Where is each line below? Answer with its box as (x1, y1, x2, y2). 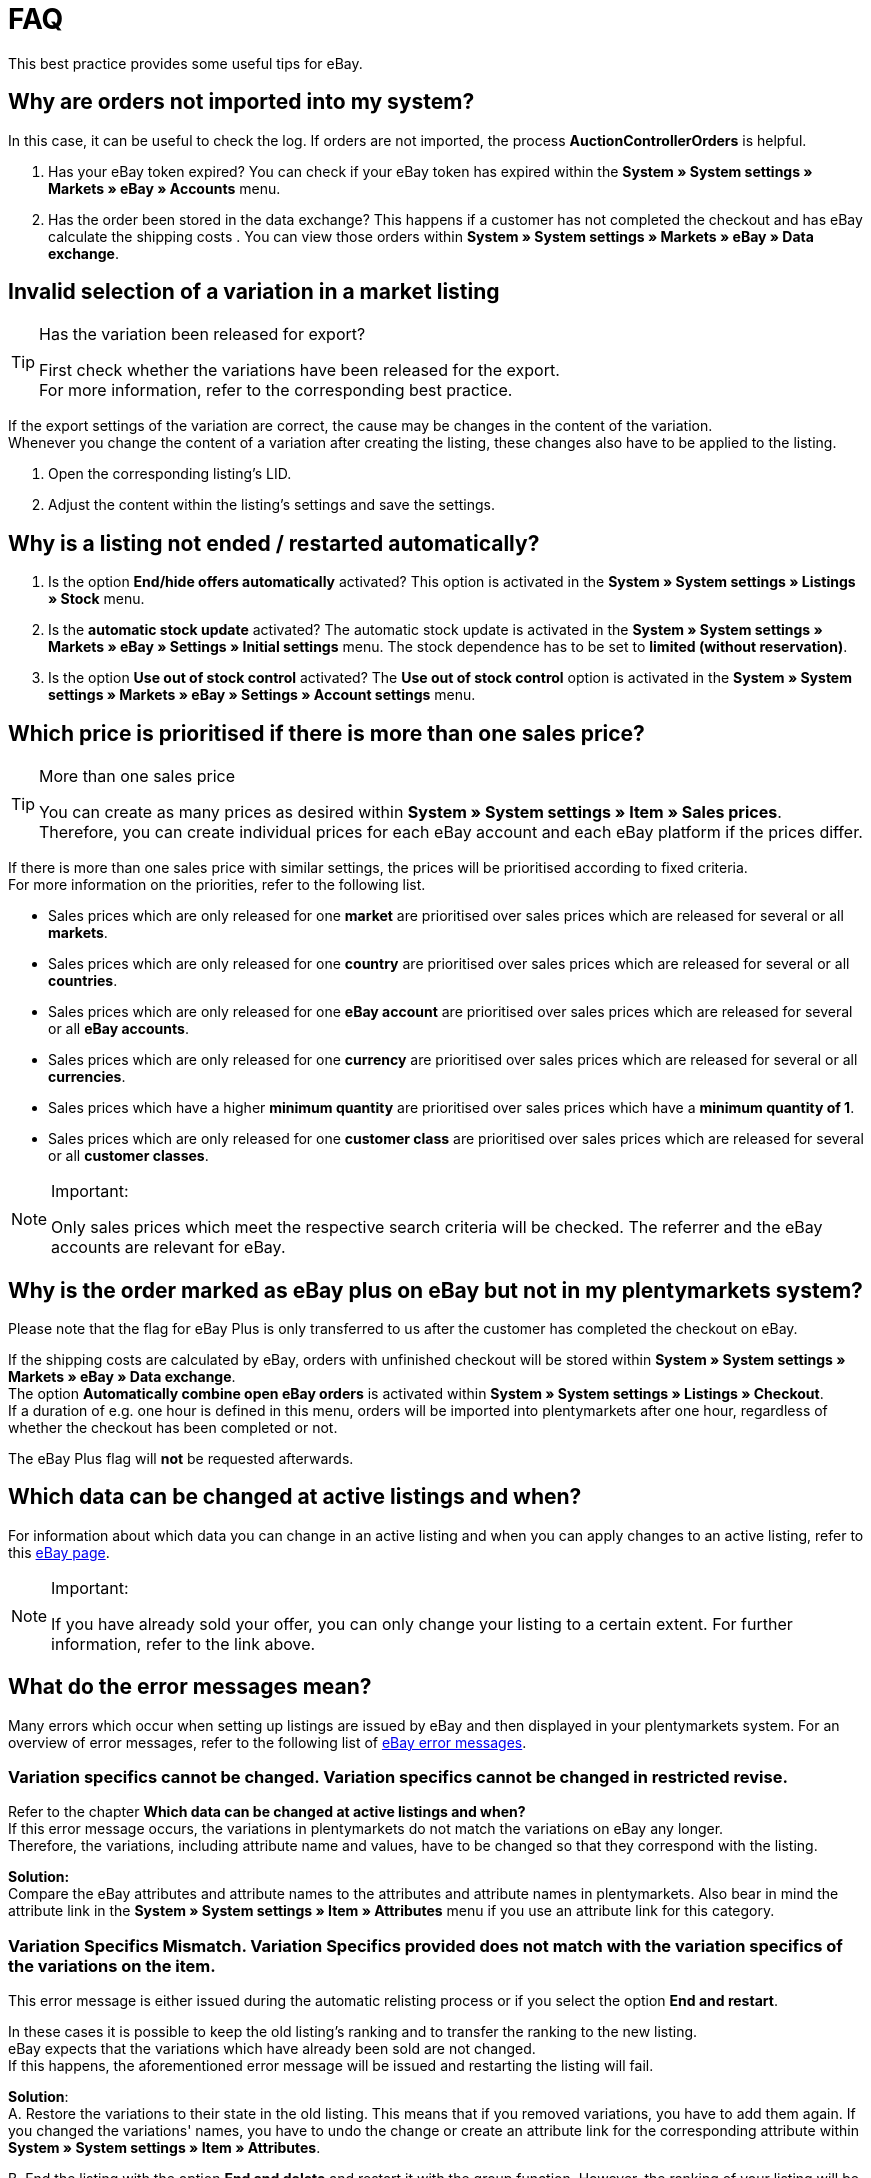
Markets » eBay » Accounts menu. (48, 179, 281, 197)
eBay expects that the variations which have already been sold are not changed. (8, 2040, 536, 2058)
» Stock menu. (48, 590, 145, 608)
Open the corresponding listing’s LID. (48, 465, 292, 483)
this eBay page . (8, 1543, 110, 1561)
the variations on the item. (8, 1955, 216, 1976)
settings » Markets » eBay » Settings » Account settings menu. (48, 686, 476, 704)
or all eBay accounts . (48, 1020, 189, 1038)
